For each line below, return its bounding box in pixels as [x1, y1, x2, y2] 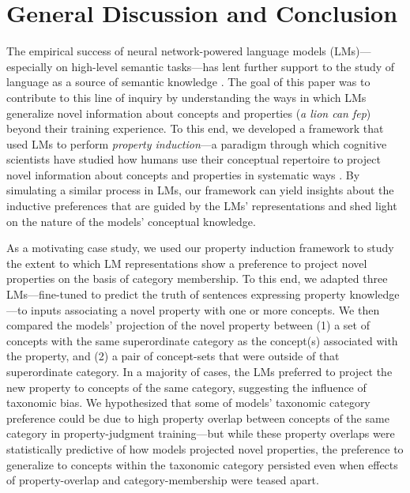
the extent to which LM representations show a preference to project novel [6, 254, 367, 271]
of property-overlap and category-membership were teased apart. [6, 472, 319, 488]
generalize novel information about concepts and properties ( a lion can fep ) [6, 104, 371, 121]
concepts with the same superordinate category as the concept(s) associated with [6, 332, 398, 348]
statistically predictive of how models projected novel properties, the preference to [6, 440, 404, 457]
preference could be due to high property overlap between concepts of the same [6, 409, 389, 426]
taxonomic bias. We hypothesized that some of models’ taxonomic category [6, 394, 371, 411]
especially [6, 58, 53, 74]
